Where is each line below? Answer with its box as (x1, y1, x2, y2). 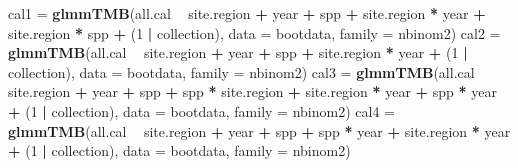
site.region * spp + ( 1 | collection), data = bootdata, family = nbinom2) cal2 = (8, 22, 501, 43)
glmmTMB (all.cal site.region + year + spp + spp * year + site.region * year (8, 120, 511, 141)
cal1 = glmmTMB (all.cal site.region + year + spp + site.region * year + (8, 3, 486, 23)
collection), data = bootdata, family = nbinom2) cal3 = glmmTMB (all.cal (8, 61, 475, 82)
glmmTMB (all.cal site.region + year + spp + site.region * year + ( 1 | (8, 42, 468, 63)
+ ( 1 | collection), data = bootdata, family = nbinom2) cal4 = (8, 100, 395, 121)
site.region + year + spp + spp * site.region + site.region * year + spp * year (8, 81, 497, 102)
